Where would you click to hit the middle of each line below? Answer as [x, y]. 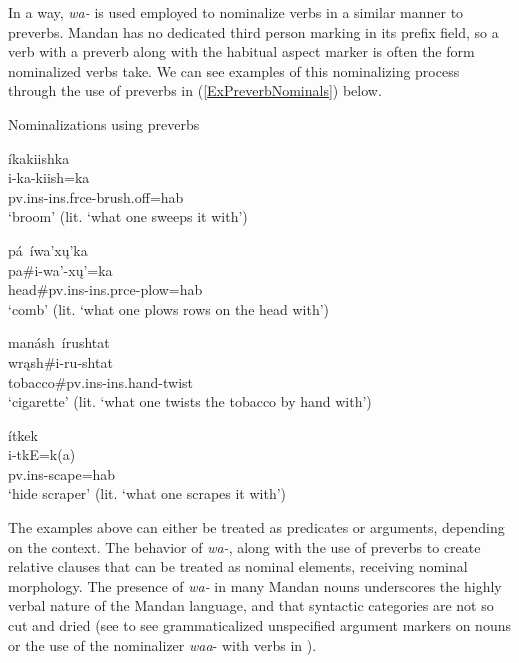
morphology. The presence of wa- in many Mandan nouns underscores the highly [255, 585]
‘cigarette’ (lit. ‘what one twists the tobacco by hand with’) [190, 401]
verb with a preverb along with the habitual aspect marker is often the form [241, 51]
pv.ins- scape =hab [62, 473]
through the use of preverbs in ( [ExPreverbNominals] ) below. [195, 90]
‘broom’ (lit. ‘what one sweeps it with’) [128, 216]
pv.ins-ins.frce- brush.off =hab [96, 196]
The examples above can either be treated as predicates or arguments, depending [256, 527]
